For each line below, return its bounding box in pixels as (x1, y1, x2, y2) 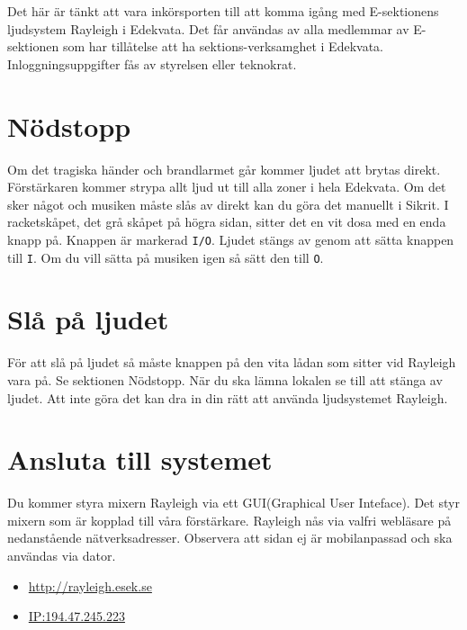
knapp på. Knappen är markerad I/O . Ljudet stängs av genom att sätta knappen (7, 229, 454, 248)
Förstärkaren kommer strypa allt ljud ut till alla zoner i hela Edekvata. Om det (7, 177, 446, 196)
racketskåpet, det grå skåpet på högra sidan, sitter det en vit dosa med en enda (7, 212, 446, 231)
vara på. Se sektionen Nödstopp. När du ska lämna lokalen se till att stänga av (7, 370, 443, 389)
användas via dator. (7, 546, 116, 564)
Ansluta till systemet (7, 441, 273, 478)
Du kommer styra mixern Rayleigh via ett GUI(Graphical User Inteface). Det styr (7, 493, 460, 512)
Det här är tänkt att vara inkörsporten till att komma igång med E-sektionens (7, 2, 439, 20)
